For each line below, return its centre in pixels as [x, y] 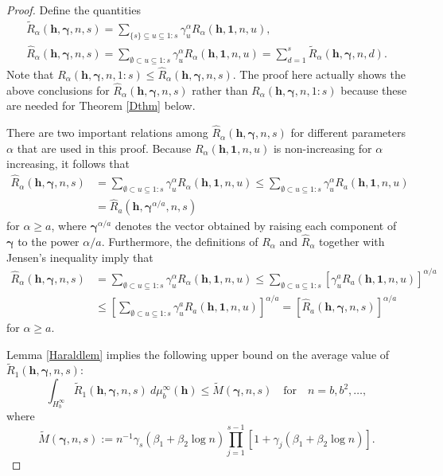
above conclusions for [58, 90]
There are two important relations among [107, 133]
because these [374, 90]
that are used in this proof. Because [104, 148]
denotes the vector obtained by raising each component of [256, 226]
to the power [49, 242]
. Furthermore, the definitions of [180, 242]
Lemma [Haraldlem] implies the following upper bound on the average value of [198, 354]
